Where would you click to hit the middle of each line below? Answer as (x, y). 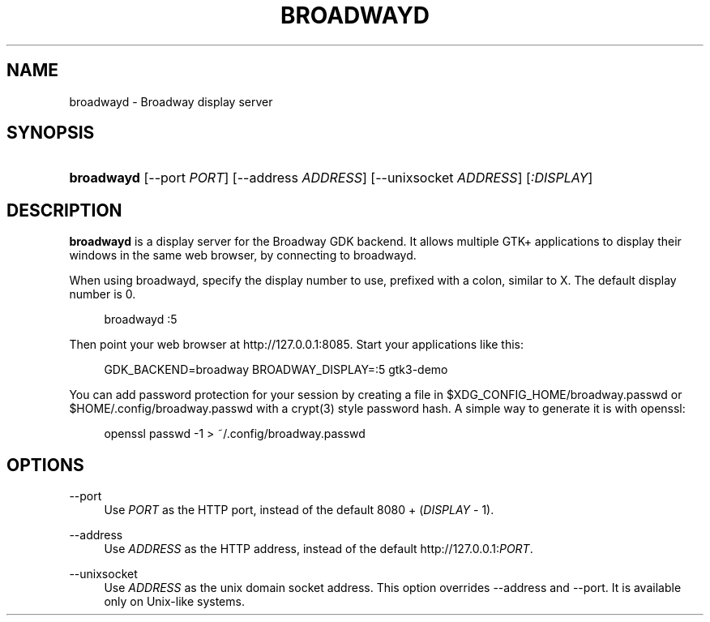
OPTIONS (45, 465)
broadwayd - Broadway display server (171, 101)
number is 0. (103, 294)
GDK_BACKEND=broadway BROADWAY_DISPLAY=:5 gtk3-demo (276, 370)
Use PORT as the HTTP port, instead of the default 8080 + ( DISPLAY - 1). (299, 510)
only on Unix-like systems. (174, 602)
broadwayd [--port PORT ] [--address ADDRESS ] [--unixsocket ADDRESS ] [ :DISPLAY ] (331, 178)
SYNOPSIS (51, 133)
